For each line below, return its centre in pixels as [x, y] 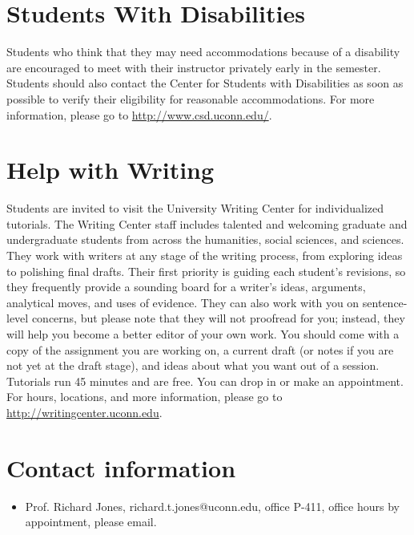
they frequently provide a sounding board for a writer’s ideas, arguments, [186, 287]
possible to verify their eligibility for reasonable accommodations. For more [191, 98]
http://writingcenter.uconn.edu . [84, 412]
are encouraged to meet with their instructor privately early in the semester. [194, 67]
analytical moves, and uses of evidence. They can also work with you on [183, 302]
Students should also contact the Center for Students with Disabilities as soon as [205, 83]
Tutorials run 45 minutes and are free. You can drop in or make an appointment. [205, 381]
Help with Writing [111, 170]
